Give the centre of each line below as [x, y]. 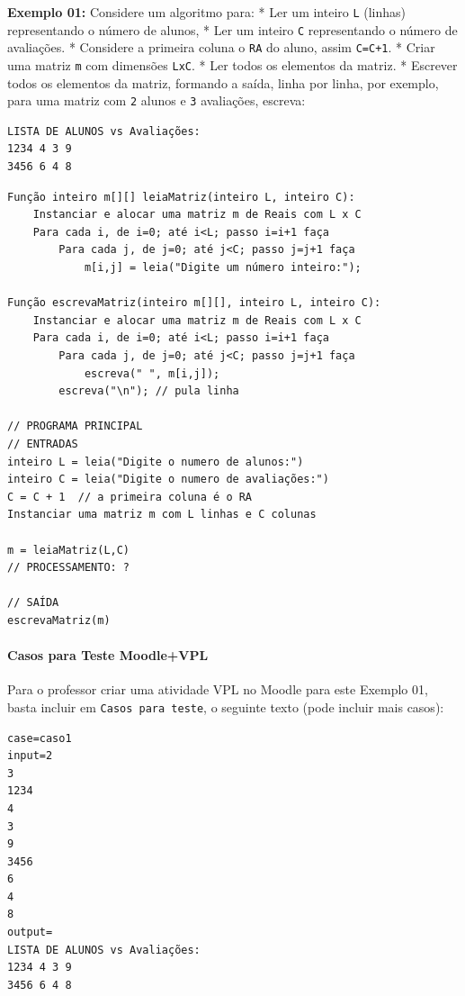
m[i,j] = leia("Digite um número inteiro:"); [223, 268]
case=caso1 [40, 738]
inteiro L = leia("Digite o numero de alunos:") [156, 462]
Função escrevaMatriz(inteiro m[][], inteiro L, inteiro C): [194, 303]
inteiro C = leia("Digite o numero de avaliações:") [168, 480]
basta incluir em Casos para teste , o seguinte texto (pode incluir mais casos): [226, 706]
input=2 [30, 756]
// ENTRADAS [43, 444]
